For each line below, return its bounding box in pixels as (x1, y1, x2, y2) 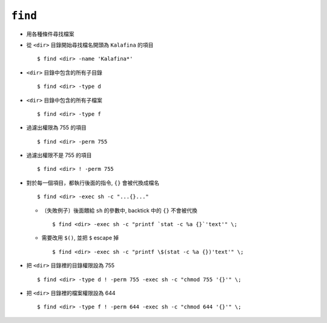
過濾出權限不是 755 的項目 (26, 152, 92, 159)
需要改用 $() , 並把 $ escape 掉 (41, 234, 119, 242)
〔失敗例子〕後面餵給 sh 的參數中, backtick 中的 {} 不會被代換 (41, 207, 198, 214)
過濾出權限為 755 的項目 (26, 124, 87, 132)
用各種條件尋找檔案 (26, 30, 74, 38)
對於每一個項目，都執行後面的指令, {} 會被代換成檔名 (26, 179, 160, 186)
